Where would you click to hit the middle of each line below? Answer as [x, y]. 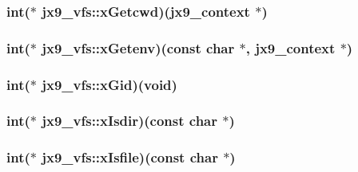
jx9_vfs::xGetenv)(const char [138, 47]
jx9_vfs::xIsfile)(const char [130, 157]
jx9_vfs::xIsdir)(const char [130, 121]
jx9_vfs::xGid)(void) [109, 84]
